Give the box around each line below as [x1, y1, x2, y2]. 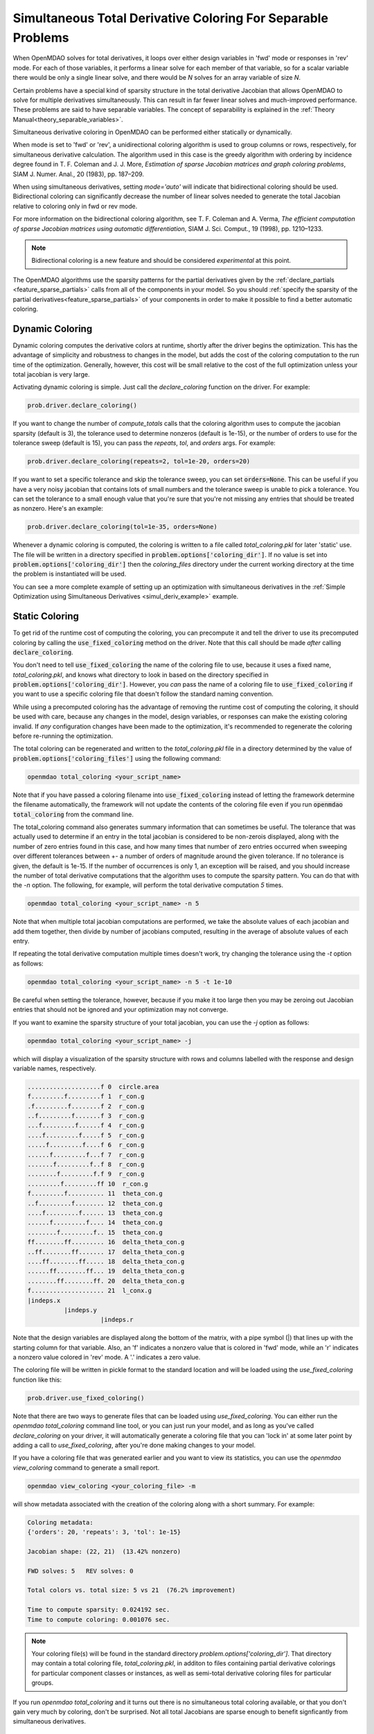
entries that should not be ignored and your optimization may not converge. [12, 1006, 229, 1014]
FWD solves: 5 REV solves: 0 [27, 1567, 134, 1574]
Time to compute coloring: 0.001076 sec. [27, 1615, 170, 1623]
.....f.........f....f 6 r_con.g [27, 1141, 145, 1149]
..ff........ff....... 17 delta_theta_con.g [27, 1248, 185, 1255]
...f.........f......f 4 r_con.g [27, 1122, 145, 1130]
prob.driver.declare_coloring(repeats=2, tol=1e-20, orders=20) [27, 458, 251, 465]
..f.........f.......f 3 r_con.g [27, 1112, 145, 1120]
